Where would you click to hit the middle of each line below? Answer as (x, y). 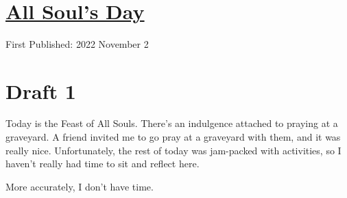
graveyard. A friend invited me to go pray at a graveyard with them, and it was (173, 137)
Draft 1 (41, 90)
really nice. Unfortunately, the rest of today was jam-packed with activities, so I (173, 150)
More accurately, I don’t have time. (80, 186)
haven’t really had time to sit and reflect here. (103, 164)
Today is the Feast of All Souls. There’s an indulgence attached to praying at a (172, 123)
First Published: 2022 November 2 (77, 43)
